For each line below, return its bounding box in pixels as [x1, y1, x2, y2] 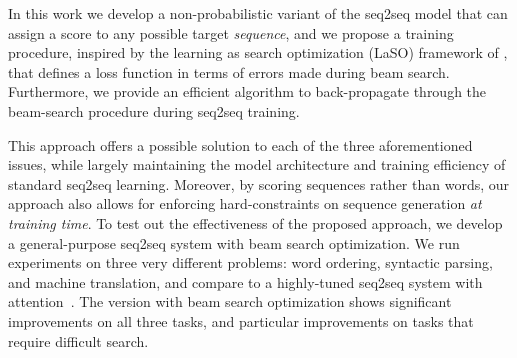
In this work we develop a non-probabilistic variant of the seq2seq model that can [8, 3, 508, 23]
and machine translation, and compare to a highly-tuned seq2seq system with [8, 271, 483, 292]
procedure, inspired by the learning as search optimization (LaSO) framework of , [8, 42, 508, 63]
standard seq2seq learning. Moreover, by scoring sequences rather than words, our [8, 173, 510, 194]
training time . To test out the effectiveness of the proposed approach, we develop [8, 212, 503, 233]
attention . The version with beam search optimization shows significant [8, 291, 452, 312]
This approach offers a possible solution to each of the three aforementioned [8, 134, 473, 155]
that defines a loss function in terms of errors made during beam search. [8, 61, 450, 82]
